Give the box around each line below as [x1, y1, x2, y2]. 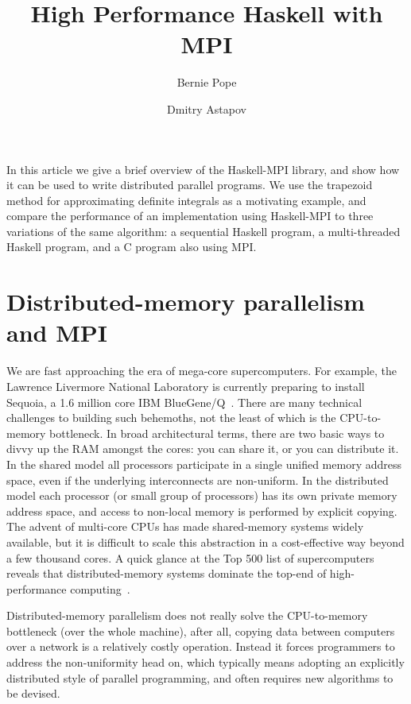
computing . [70, 580, 130, 597]
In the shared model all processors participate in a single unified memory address [6, 455, 401, 472]
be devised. [6, 685, 60, 702]
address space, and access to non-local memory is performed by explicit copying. [6, 502, 397, 519]
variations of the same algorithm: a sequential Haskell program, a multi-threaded [6, 222, 401, 239]
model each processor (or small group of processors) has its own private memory [6, 487, 397, 504]
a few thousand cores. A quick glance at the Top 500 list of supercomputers [6, 549, 374, 566]
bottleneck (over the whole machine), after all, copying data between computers [6, 622, 395, 639]
